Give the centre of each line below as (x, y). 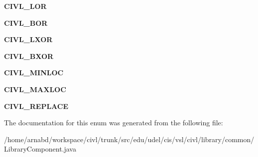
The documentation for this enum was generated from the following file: (114, 123)
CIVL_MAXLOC (35, 89)
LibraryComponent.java (40, 149)
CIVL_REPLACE (36, 106)
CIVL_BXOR (29, 56)
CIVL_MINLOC (34, 73)
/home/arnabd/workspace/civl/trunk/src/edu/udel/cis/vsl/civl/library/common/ (129, 139)
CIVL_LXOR (28, 39)
